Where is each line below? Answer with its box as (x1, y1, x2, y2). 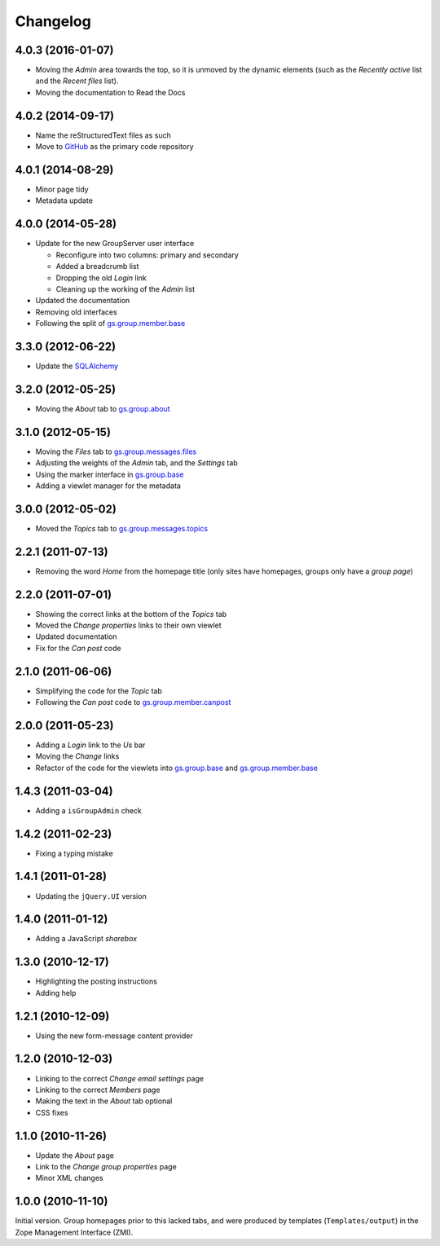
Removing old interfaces (35, 306, 117, 317)
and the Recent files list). (35, 76, 119, 86)
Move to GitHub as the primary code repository (35, 142, 195, 152)
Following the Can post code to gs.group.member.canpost (35, 698, 231, 707)
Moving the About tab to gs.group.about (35, 403, 170, 413)
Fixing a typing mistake (35, 848, 113, 858)
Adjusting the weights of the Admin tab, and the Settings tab (35, 458, 238, 468)
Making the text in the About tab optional (35, 1096, 173, 1106)
